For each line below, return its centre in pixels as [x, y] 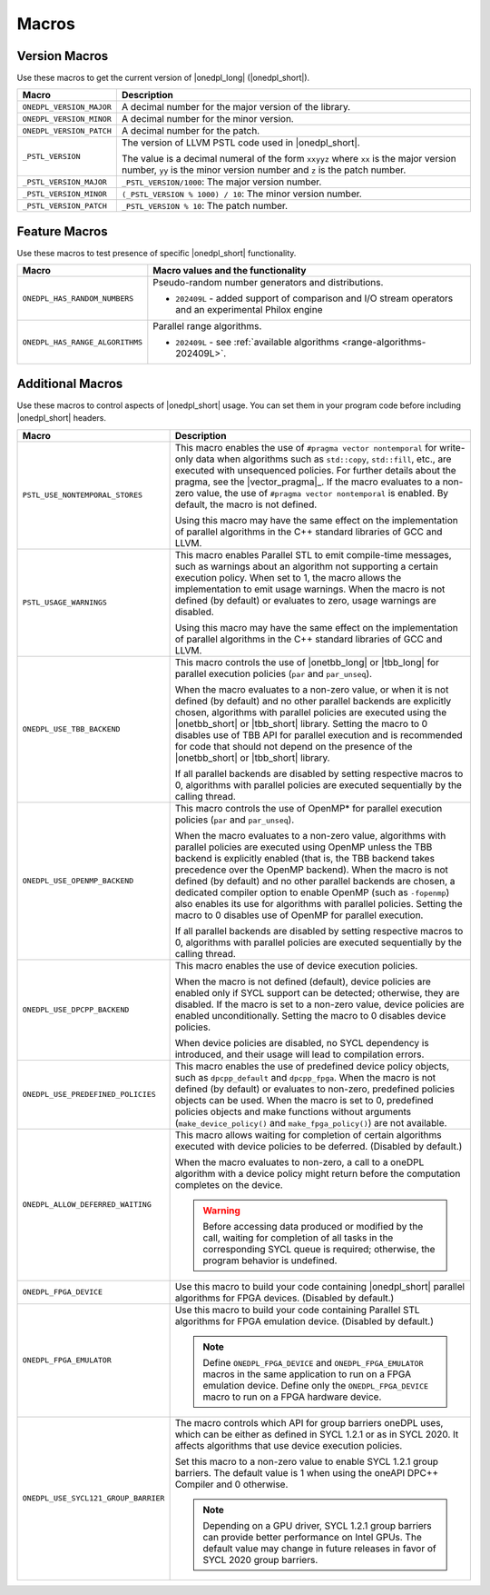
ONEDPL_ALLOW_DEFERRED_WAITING [87, 1205]
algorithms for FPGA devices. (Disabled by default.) [284, 1298]
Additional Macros [70, 383]
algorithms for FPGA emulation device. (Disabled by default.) [304, 1321]
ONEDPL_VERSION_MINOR [67, 119]
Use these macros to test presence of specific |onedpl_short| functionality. [157, 253]
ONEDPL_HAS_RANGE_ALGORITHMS [83, 342]
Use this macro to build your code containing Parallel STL [298, 1310]
